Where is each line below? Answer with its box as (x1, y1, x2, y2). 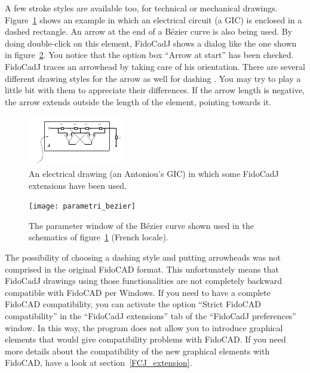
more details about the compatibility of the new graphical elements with (5, 344, 270, 357)
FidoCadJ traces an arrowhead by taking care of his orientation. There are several (5, 60, 305, 72)
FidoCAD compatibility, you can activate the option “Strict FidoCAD (5, 298, 262, 310)
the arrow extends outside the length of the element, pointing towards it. (5, 95, 272, 108)
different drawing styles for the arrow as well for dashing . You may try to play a (5, 72, 301, 84)
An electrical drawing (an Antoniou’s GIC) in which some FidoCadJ (29, 167, 279, 179)
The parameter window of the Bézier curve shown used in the (29, 219, 254, 231)
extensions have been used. (29, 179, 127, 191)
